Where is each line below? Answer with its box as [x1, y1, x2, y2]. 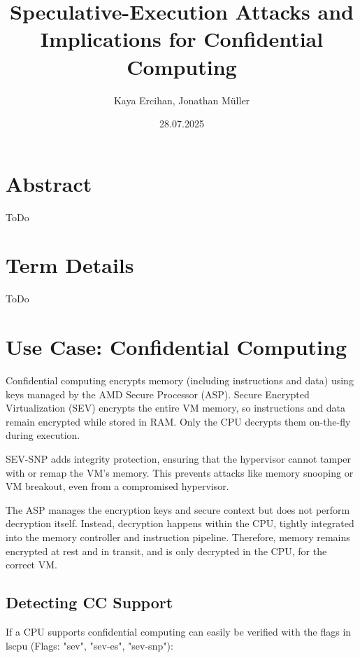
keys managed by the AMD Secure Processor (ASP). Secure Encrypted [6, 386, 310, 401]
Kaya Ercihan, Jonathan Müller [113, 92, 250, 107]
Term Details [6, 251, 134, 279]
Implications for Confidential [40, 24, 324, 53]
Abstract [6, 169, 92, 197]
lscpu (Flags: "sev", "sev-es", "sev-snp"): [6, 638, 173, 652]
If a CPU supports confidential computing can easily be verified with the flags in [6, 624, 352, 638]
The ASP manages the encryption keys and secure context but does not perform [6, 502, 350, 517]
